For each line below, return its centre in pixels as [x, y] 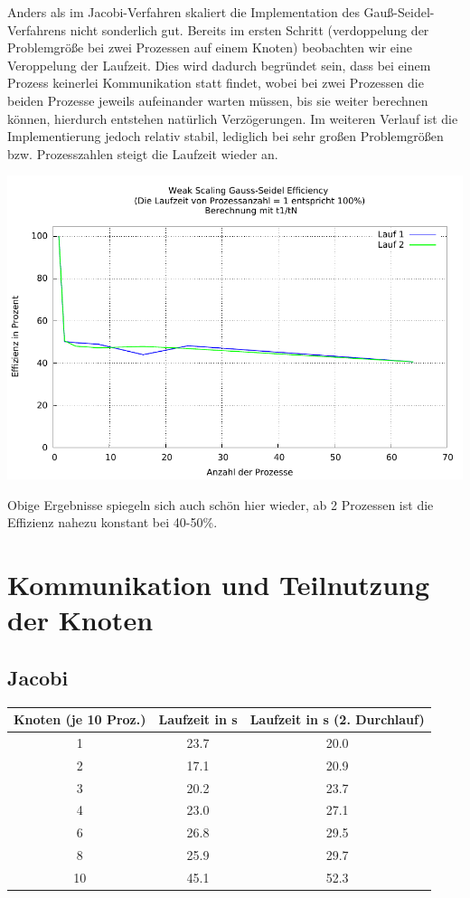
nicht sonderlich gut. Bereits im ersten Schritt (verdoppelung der [249, 29]
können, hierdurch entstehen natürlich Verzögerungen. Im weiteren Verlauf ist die [233, 118]
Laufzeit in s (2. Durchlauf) [337, 719]
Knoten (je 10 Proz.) [80, 719]
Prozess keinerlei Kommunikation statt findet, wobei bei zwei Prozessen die [216, 83]
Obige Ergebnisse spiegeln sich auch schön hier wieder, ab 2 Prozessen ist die [221, 504]
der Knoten [80, 620]
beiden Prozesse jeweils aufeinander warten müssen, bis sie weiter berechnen [218, 100]
